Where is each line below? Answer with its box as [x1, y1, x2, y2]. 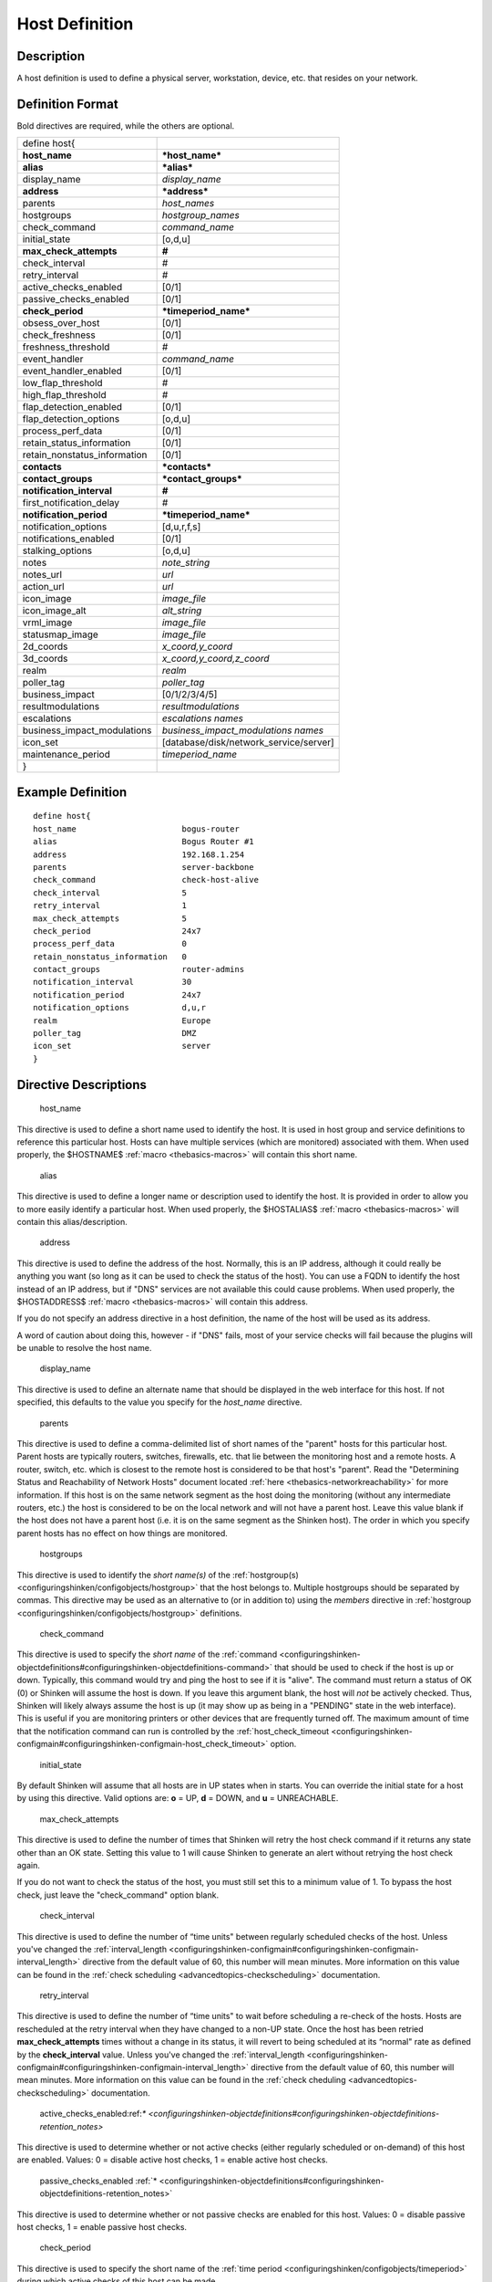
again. [16, 1859, 41, 1870]
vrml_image [22, 616, 73, 629]
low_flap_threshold [22, 377, 104, 390]
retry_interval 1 [33, 900, 187, 911]
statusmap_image [22, 628, 99, 641]
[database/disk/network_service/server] [161, 736, 334, 748]
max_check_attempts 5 [33, 913, 187, 924]
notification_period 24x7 [33, 989, 202, 1000]
